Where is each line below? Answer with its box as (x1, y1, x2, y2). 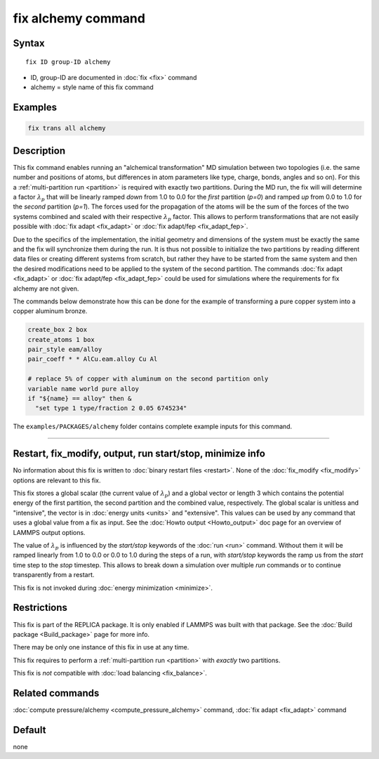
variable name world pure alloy (27, 385, 140, 392)
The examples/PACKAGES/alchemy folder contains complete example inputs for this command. (13, 422, 293, 431)
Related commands (13, 687, 100, 699)
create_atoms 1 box (27, 336, 95, 343)
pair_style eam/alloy (27, 345, 102, 354)
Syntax (13, 37, 45, 49)
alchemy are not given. (13, 284, 79, 293)
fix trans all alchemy (27, 124, 106, 133)
